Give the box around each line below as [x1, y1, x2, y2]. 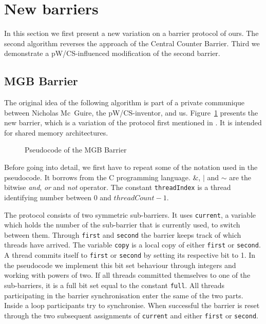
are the [229, 171, 252, 182]
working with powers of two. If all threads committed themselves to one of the [4, 270, 251, 280]
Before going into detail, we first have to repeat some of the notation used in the [4, 162, 258, 173]
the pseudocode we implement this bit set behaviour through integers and [4, 259, 236, 270]
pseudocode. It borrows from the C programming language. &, [4, 171, 201, 182]
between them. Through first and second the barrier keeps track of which [4, 229, 241, 240]
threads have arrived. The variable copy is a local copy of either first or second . [4, 239, 261, 250]
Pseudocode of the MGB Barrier [25, 144, 127, 155]
